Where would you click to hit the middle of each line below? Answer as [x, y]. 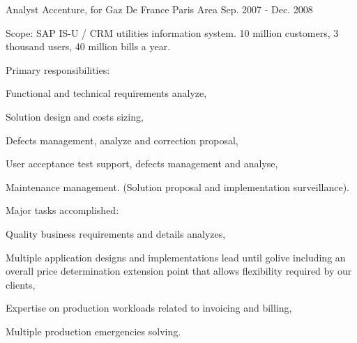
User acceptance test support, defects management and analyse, [142, 163]
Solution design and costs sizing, [75, 116]
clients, [21, 284]
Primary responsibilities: [58, 69]
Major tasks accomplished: [62, 210]
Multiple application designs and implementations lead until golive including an [176, 257]
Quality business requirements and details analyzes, [116, 233]
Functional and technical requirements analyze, [106, 93]
